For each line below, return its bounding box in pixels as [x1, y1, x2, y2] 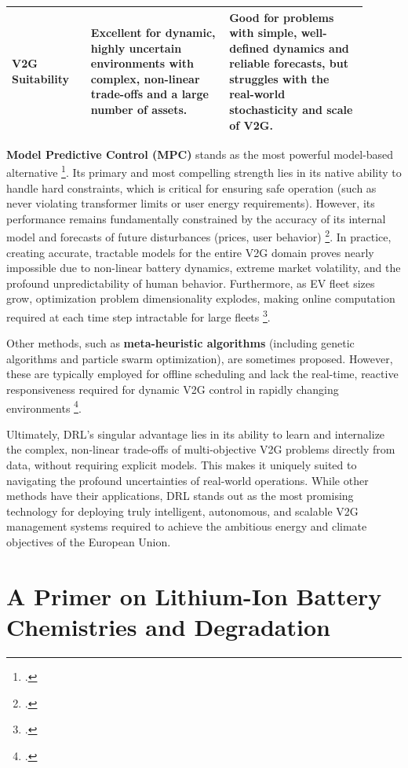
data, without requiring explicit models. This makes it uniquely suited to [6, 457, 357, 473]
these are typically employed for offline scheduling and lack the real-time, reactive [6, 366, 399, 382]
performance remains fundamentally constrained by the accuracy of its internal [6, 210, 386, 226]
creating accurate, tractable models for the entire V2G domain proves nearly [6, 244, 374, 260]
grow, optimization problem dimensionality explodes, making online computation [6, 290, 395, 307]
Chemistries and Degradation [6, 611, 330, 642]
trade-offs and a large [90, 86, 209, 102]
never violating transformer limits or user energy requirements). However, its [6, 195, 375, 211]
